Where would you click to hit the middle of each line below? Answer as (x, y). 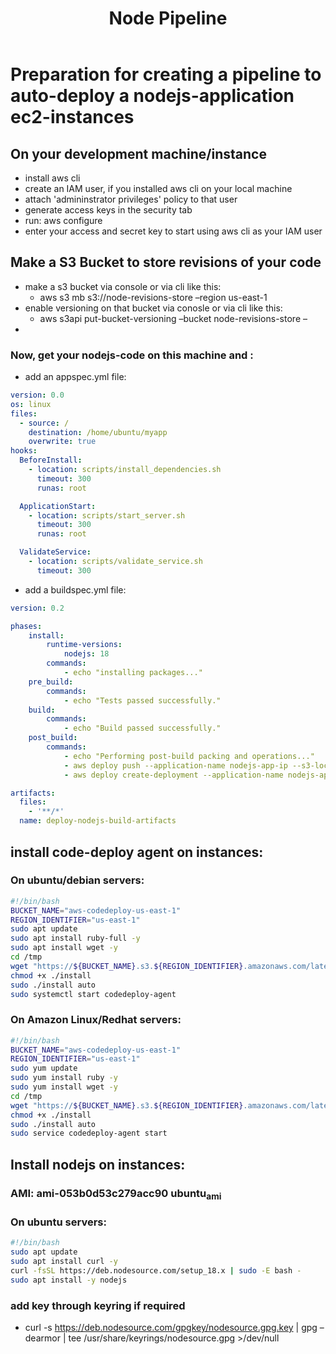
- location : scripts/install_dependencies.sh (125, 470)
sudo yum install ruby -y (64, 1078)
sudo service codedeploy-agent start (89, 1133)
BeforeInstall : (51, 460)
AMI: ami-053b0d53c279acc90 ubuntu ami (116, 1194)
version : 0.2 (37, 608)
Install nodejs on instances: (98, 1164)
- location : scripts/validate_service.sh (115, 562)
